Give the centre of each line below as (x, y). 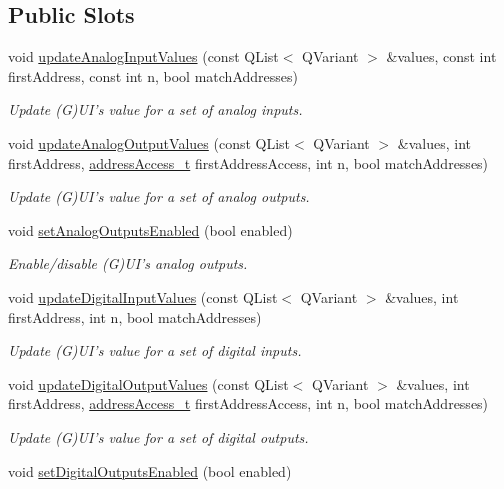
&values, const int (441, 56)
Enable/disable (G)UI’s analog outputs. (128, 263)
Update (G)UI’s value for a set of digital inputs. (155, 350)
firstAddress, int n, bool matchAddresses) (135, 316)
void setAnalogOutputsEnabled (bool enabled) (150, 229)
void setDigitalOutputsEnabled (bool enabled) (150, 470)
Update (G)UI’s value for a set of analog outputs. (159, 196)
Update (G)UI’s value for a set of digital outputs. (158, 436)
